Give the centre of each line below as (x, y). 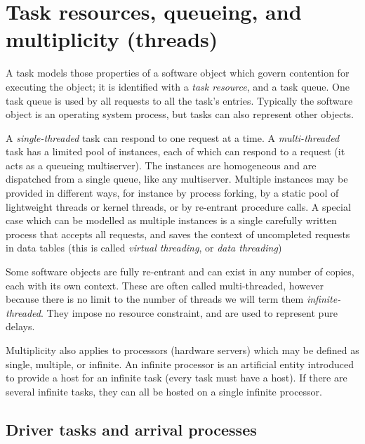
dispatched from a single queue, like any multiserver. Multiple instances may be (177, 179)
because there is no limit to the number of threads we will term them (155, 299)
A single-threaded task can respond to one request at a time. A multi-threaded (173, 137)
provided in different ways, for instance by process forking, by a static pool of (172, 193)
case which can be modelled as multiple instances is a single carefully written (171, 220)
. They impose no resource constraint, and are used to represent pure (189, 312)
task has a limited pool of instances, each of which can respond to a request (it (175, 151)
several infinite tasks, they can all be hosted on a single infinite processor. (164, 391)
